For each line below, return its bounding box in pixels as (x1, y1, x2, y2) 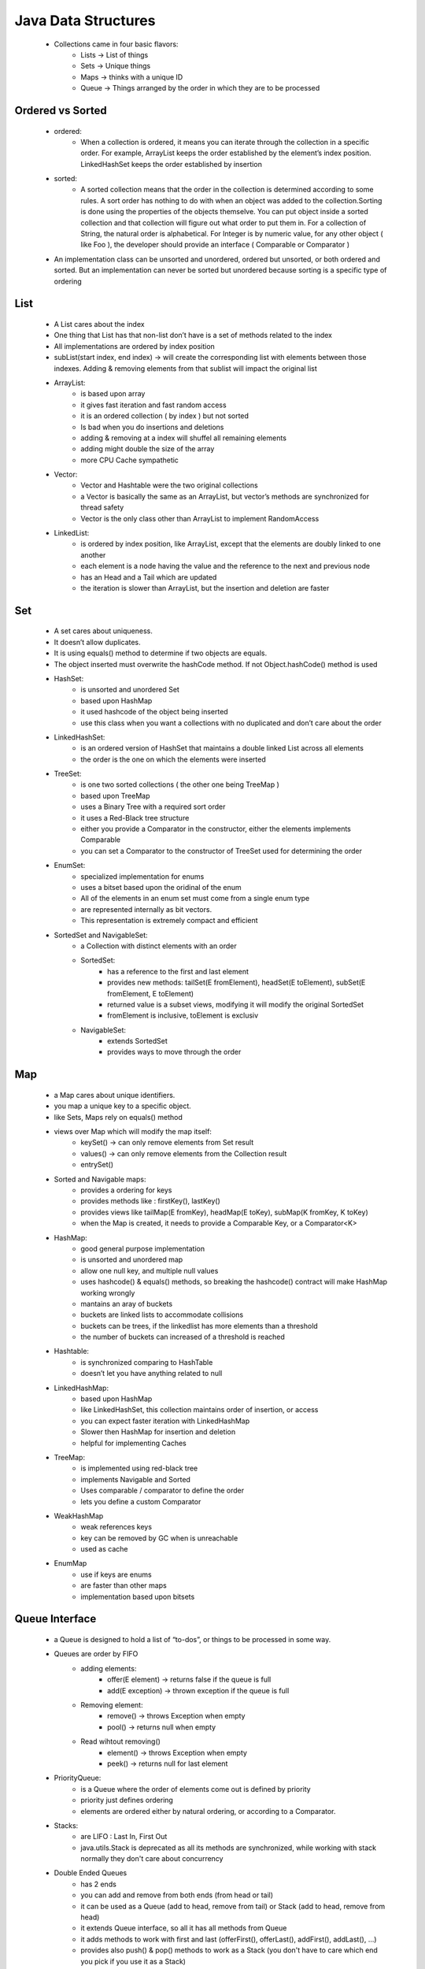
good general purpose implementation (80, 1244, 205, 1253)
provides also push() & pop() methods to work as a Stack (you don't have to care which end (80, 1945, 378, 1955)
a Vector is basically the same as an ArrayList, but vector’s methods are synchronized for (80, 491, 370, 501)
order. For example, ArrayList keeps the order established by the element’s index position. (80, 148, 371, 158)
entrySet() (80, 1160, 114, 1170)
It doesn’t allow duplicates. (54, 637, 141, 647)
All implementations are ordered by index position (54, 341, 216, 350)
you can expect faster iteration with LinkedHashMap (80, 1416, 250, 1426)
